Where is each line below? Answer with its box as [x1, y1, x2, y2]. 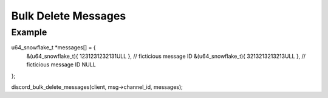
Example [11, 27, 47, 38]
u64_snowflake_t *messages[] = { [11, 44, 97, 51]
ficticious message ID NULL [26, 61, 97, 68]
